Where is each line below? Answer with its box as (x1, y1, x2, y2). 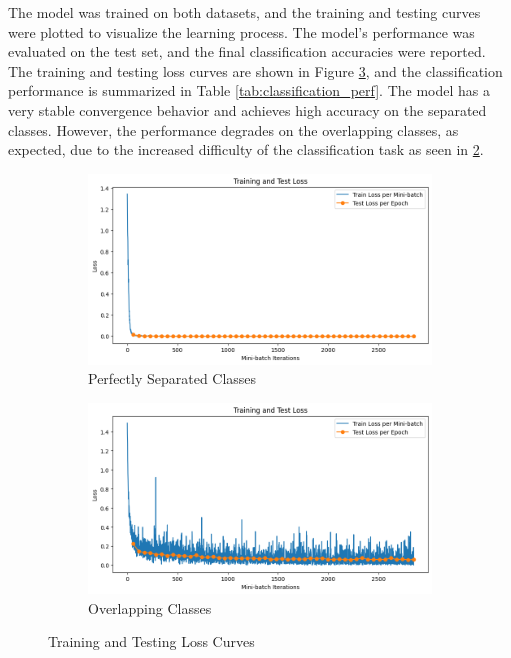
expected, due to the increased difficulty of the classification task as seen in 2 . (8, 139, 484, 160)
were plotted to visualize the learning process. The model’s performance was (8, 21, 475, 42)
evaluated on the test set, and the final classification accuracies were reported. (8, 41, 486, 62)
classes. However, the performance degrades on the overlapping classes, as (8, 119, 459, 140)
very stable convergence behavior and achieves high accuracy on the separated (8, 99, 487, 120)
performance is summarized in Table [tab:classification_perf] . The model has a (8, 80, 491, 101)
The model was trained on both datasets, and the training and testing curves (8, 2, 481, 22)
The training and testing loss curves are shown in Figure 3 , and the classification (8, 60, 503, 81)
